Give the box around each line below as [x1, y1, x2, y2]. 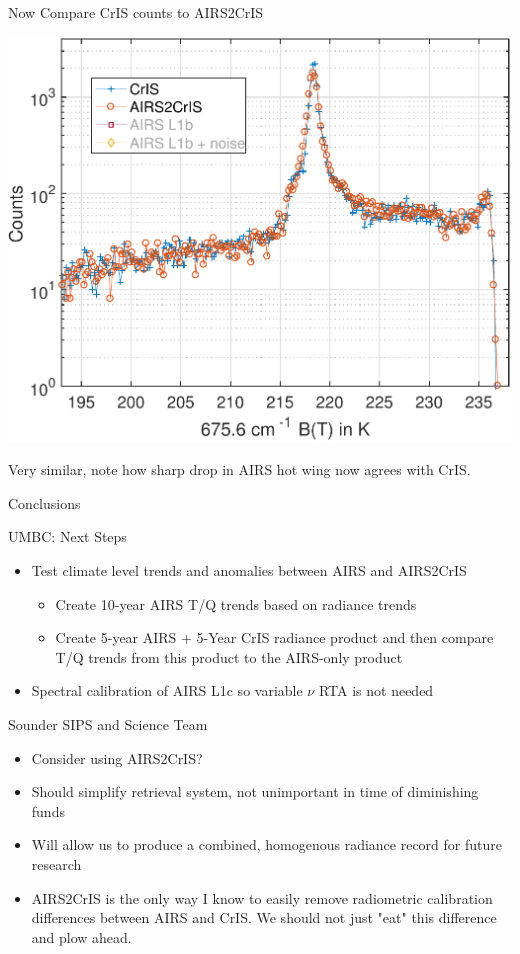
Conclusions [8, 492, 81, 513]
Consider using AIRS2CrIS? [31, 747, 203, 768]
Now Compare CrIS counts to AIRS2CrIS [8, 2, 264, 22]
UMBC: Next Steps [8, 526, 127, 547]
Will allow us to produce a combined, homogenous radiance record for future [31, 834, 502, 855]
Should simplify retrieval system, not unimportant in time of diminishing [31, 781, 479, 802]
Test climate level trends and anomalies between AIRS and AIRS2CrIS [31, 560, 467, 581]
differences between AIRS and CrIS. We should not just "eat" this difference [31, 907, 497, 928]
